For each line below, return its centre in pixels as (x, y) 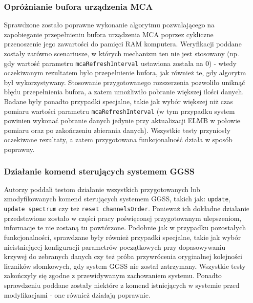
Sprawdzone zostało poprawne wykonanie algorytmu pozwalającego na (109, 25)
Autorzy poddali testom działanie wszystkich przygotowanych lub (102, 189)
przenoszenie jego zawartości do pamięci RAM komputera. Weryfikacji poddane (123, 44)
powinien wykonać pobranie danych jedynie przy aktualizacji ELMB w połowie (122, 120)
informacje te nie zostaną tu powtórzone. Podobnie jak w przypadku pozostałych (125, 227)
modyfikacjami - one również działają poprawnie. (77, 294)
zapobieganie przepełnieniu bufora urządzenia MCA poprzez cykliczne (109, 34)
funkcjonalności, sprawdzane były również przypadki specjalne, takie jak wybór (123, 237)
